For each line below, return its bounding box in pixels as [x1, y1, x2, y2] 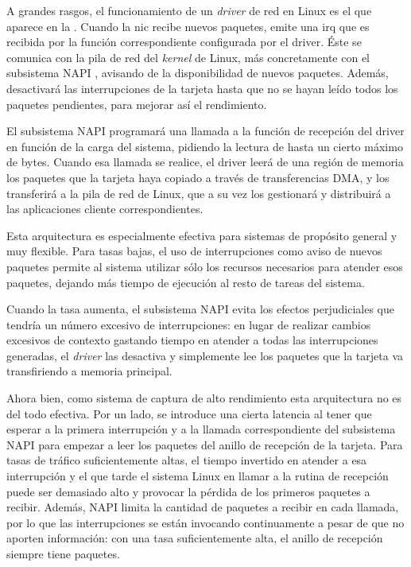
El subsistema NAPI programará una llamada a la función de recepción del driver [6, 122, 405, 139]
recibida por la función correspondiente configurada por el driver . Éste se [6, 33, 362, 50]
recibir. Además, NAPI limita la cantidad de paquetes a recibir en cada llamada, [6, 499, 399, 515]
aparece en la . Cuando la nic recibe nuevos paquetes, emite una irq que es [6, 17, 370, 34]
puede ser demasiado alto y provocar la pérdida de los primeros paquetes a [6, 483, 370, 499]
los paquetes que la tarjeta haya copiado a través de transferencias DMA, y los [6, 169, 390, 185]
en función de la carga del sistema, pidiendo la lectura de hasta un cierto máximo [6, 138, 403, 154]
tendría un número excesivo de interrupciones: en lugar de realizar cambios [6, 316, 371, 332]
